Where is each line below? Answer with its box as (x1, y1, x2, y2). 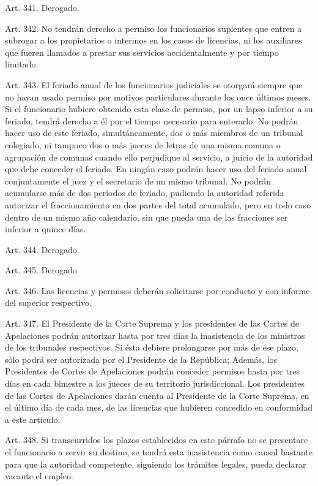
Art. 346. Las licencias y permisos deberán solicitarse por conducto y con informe (5, 284, 310, 297)
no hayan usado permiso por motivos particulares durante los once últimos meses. (5, 90, 311, 103)
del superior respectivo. (5, 296, 92, 309)
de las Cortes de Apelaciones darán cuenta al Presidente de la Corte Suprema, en (5, 389, 309, 401)
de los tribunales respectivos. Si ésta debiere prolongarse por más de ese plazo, (5, 341, 298, 354)
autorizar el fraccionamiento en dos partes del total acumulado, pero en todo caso (5, 198, 311, 211)
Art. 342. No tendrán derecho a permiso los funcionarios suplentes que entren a (5, 21, 302, 34)
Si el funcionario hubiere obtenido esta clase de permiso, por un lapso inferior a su (5, 102, 313, 115)
